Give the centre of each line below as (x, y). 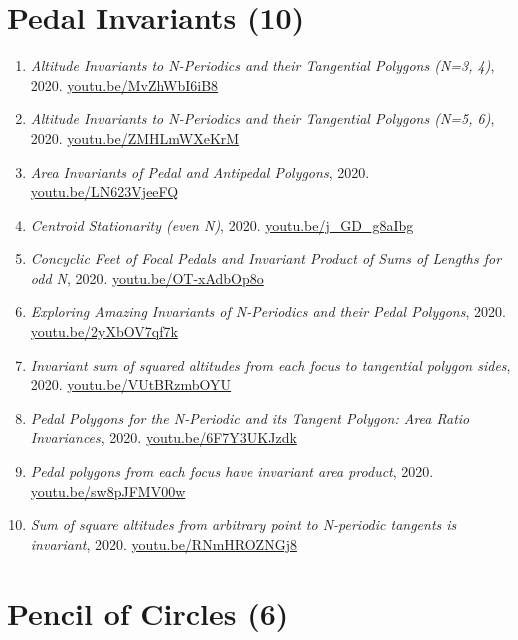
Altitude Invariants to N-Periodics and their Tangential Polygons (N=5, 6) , (262, 118)
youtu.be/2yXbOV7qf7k (104, 331)
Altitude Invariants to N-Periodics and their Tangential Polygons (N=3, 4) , (262, 65)
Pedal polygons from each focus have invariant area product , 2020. (232, 471)
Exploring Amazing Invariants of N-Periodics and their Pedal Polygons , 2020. (268, 311)
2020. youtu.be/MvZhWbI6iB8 (124, 84)
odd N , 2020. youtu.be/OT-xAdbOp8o (147, 277)
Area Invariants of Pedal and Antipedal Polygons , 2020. (200, 171)
